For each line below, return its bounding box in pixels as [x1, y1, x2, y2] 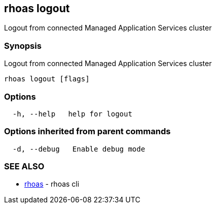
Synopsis [4, 40, 42, 51]
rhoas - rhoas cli [24, 180, 80, 189]
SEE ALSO [4, 161, 45, 172]
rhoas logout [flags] [4, 75, 90, 83]
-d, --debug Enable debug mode [12, 144, 146, 153]
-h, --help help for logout [12, 109, 132, 118]
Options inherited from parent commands [4, 126, 171, 137]
